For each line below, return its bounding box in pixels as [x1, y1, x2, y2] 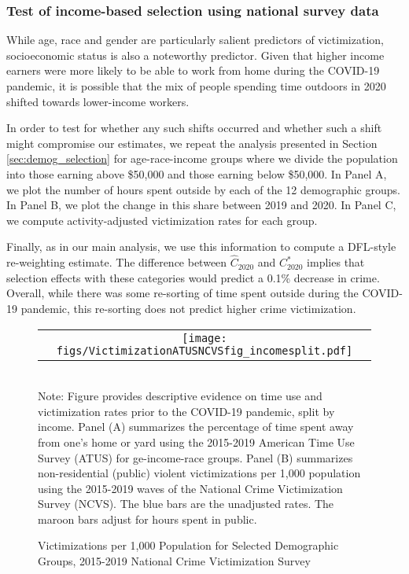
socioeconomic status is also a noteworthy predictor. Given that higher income [6, 46, 385, 63]
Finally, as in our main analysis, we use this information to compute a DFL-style [6, 238, 396, 255]
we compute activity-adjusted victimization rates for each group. [6, 212, 318, 228]
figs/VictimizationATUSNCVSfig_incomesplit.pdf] [56, 344, 353, 357]
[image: [182, 331, 227, 344]
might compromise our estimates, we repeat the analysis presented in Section [6, 134, 378, 151]
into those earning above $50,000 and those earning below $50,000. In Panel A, [6, 165, 387, 182]
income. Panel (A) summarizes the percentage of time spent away [38, 418, 354, 435]
